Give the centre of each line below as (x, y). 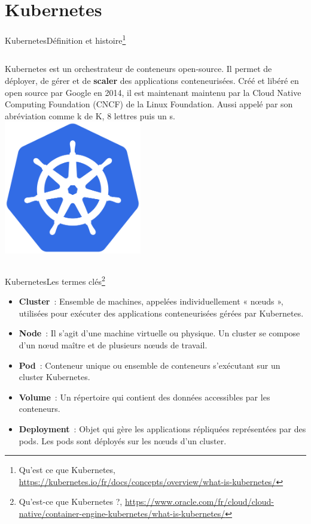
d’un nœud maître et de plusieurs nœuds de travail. (113, 345)
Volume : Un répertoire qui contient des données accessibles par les (144, 397)
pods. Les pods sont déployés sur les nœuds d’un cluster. (123, 440)
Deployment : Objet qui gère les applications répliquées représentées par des (162, 429)
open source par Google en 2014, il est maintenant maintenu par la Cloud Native (153, 92)
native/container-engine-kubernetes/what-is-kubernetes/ (122, 514)
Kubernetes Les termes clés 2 (55, 280)
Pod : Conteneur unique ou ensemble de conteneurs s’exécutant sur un (150, 365)
